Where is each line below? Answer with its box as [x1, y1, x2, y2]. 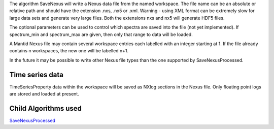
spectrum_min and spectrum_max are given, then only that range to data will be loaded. [9, 31, 193, 38]
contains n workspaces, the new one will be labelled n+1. [9, 48, 129, 54]
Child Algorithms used [9, 104, 82, 113]
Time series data [9, 70, 63, 79]
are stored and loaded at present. [9, 91, 80, 97]
